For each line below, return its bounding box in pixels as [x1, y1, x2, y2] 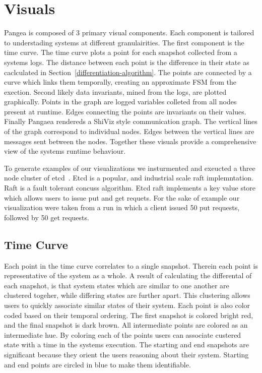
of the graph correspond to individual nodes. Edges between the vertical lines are [4, 126, 254, 137]
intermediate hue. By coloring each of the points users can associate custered [4, 329, 241, 340]
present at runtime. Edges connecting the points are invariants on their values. [4, 106, 246, 116]
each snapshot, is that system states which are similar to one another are [4, 280, 229, 290]
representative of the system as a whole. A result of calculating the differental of [4, 270, 252, 281]
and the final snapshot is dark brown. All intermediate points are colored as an [4, 320, 248, 330]
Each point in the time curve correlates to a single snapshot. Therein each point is [4, 260, 258, 271]
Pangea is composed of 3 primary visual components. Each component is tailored [4, 27, 254, 38]
